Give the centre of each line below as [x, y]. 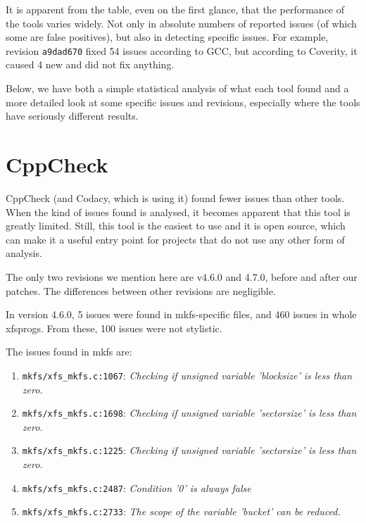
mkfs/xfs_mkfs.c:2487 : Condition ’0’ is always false [137, 487]
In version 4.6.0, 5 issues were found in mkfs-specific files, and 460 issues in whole [181, 314]
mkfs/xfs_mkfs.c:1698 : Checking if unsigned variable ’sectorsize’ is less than [189, 413]
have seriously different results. [72, 116]
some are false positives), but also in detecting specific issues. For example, [167, 37]
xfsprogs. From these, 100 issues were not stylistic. [114, 328]
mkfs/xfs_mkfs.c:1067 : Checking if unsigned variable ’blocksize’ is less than [187, 375]
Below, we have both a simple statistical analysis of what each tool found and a [177, 88]
